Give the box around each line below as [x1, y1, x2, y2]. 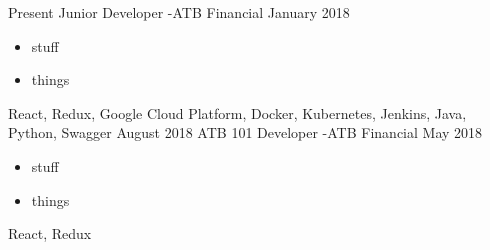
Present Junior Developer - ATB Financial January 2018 [8, 2, 350, 22]
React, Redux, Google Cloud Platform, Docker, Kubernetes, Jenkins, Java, [8, 102, 467, 123]
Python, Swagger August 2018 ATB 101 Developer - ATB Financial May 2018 [8, 122, 483, 143]
